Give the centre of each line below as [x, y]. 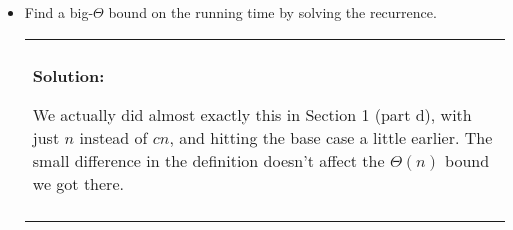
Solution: [68, 75]
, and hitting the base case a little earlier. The [331, 137]
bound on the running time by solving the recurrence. [272, 12]
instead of [113, 137]
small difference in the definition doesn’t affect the [208, 160]
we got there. [78, 183]
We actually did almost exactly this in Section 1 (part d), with [252, 114]
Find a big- [59, 12]
